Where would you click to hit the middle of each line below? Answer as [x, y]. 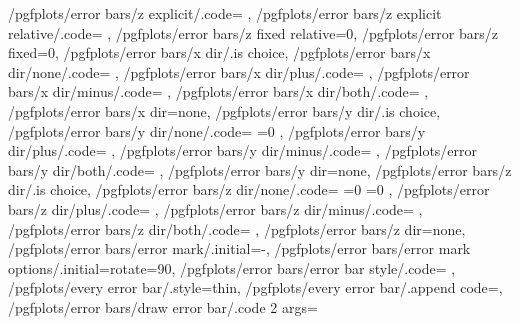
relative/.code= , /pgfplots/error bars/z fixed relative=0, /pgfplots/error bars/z [253, 32]
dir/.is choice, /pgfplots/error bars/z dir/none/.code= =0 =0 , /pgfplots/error [249, 189]
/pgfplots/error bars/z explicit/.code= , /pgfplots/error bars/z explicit [225, 13]
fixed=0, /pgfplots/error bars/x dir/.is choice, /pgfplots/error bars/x [219, 52]
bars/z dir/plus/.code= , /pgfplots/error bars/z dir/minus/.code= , [215, 208]
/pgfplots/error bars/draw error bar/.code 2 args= [163, 306]
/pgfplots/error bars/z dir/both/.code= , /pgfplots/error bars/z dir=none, [237, 228]
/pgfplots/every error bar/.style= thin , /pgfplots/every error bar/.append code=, [255, 287]
